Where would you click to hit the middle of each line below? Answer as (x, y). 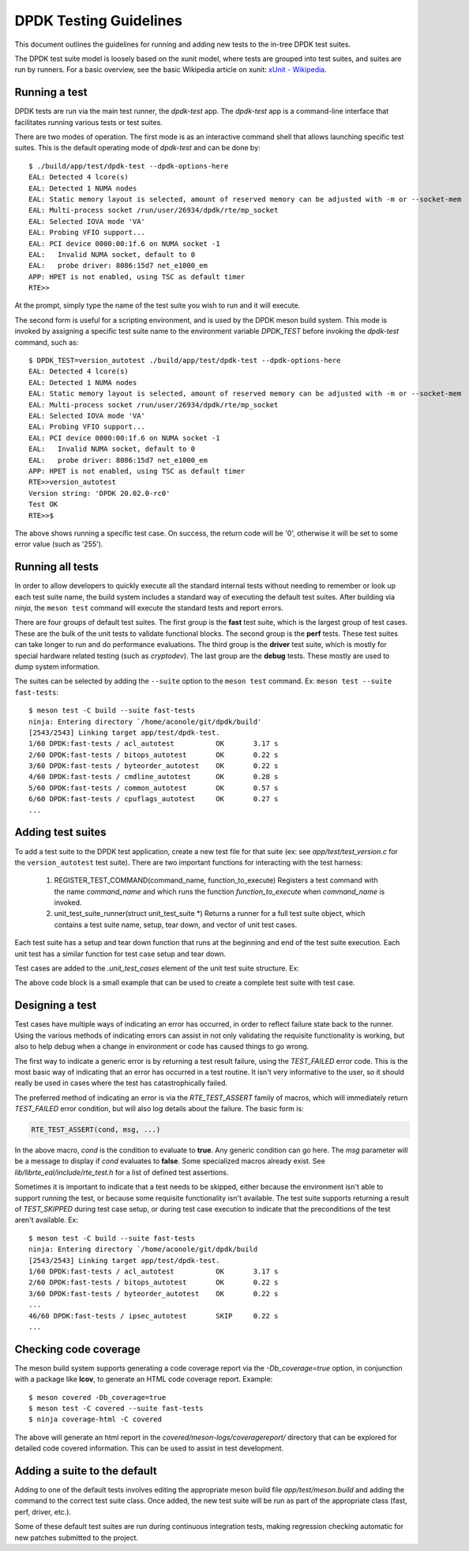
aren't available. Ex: (47, 1220)
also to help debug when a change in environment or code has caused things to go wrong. (162, 1046)
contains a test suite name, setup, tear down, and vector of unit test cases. (176, 925)
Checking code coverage (78, 1349)
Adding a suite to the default (86, 1471)
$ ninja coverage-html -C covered (95, 1419)
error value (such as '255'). (59, 544)
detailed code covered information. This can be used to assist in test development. (149, 1448)
